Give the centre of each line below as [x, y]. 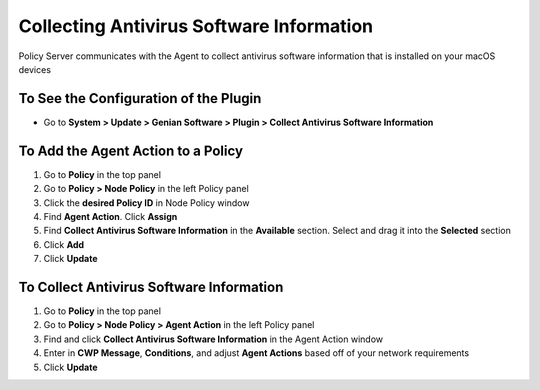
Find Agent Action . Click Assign [110, 216]
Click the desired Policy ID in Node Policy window [146, 202]
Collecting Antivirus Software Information [196, 26]
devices [35, 69]
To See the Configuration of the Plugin [140, 98]
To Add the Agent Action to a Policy [131, 150]
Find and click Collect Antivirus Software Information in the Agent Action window [213, 339]
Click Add [64, 244]
